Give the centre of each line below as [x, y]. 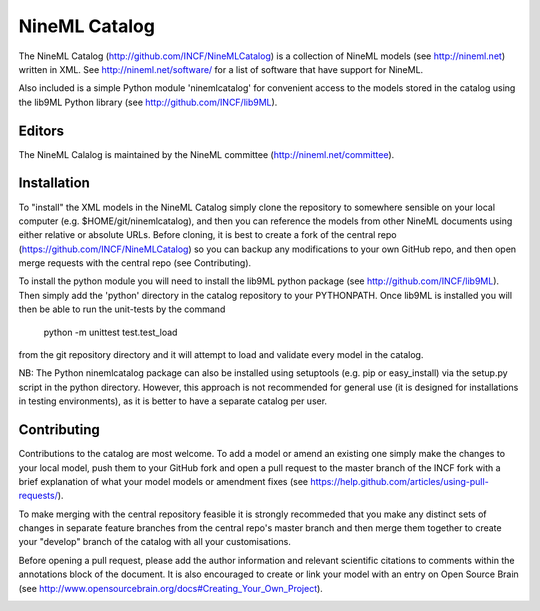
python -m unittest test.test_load [110, 332]
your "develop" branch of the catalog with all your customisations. [155, 542]
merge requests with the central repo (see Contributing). [135, 263]
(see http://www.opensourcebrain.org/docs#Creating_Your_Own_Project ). [171, 588]
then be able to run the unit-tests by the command [122, 309]
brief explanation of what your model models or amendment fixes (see [163, 481]
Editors [41, 130]
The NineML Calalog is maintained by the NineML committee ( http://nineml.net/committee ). [206, 154]
